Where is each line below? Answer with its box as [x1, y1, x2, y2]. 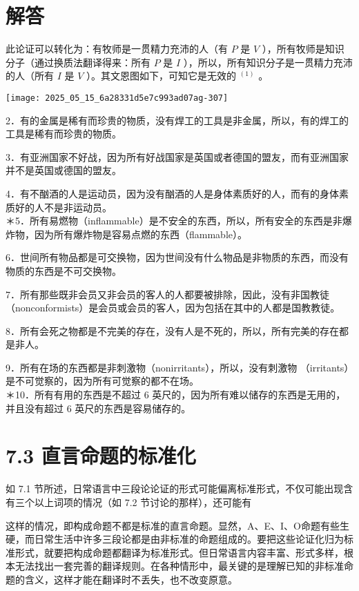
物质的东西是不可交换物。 [6, 263, 122, 278]
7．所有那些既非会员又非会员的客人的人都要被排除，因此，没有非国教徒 [6, 287, 329, 301]
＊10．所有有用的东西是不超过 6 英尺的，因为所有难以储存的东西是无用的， [6, 387, 346, 402]
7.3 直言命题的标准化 [6, 441, 196, 469]
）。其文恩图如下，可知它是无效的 [86, 68, 237, 83]
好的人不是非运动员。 [14, 200, 112, 214]
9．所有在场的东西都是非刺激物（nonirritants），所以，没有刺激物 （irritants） [6, 360, 349, 374]
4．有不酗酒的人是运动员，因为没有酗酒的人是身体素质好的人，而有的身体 [6, 186, 339, 200]
